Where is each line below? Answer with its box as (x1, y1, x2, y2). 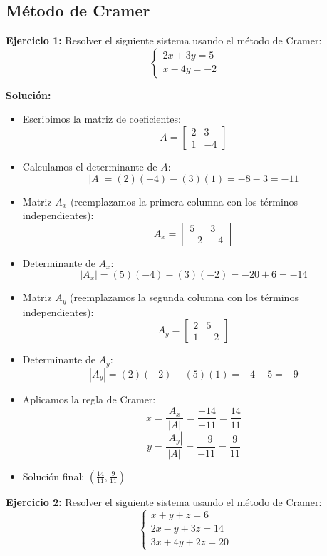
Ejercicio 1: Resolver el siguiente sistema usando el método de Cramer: (6, 33, 322, 48)
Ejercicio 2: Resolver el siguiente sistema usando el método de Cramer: (6, 494, 322, 509)
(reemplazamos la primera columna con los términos (70, 193, 299, 208)
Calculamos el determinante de (22, 158, 157, 173)
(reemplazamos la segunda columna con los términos (70, 290, 299, 305)
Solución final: (22, 468, 85, 483)
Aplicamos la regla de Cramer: (22, 391, 156, 406)
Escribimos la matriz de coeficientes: (22, 111, 181, 126)
